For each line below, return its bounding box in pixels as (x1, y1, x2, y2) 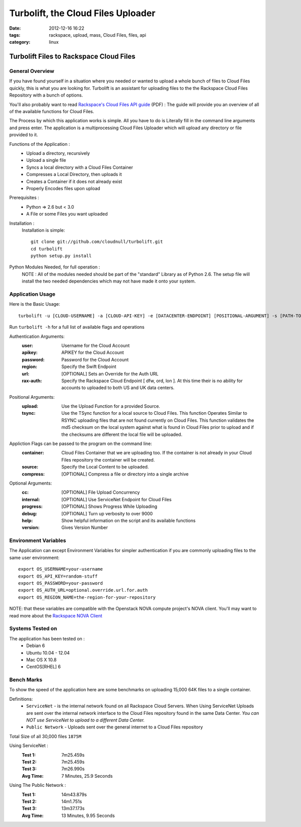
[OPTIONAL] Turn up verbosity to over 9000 (61, 510, 153, 516)
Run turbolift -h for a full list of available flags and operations (9, 324, 145, 330)
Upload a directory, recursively (26, 150, 90, 156)
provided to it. (9, 132, 39, 138)
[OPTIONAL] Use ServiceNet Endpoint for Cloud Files (61, 496, 172, 502)
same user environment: (9, 555, 60, 561)
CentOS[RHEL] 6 (26, 664, 61, 670)
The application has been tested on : (9, 635, 85, 641)
